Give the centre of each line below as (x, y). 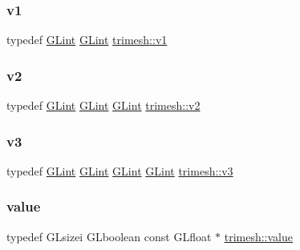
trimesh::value (259, 236)
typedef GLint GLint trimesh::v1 (87, 40)
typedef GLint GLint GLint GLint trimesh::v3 (120, 170)
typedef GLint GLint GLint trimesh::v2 (103, 105)
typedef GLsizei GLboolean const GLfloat (109, 236)
